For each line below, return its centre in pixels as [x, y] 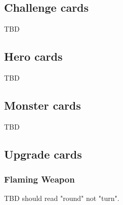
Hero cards [33, 56]
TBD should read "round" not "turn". [62, 198]
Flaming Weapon [39, 179]
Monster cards [43, 105]
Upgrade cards [43, 154]
